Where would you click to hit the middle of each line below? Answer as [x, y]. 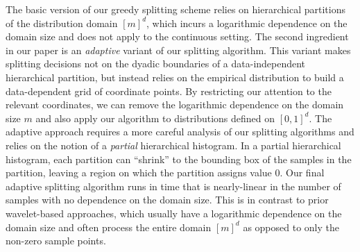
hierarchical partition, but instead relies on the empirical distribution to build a [175, 77]
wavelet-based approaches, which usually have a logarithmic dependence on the [174, 213]
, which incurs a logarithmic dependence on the [247, 23]
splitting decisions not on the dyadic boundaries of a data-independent [156, 64]
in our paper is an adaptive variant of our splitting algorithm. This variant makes [178, 50]
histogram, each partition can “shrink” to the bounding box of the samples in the [179, 159]
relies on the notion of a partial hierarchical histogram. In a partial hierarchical [173, 145]
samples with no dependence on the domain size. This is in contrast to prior [167, 200]
